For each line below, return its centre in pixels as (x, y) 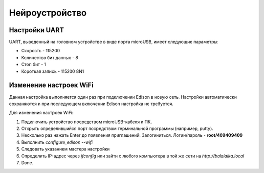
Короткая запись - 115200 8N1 (53, 71)
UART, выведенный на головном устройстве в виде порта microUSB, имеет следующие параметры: (114, 42)
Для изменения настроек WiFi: (41, 113)
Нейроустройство (48, 13)
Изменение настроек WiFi (51, 85)
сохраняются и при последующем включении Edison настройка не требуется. (91, 104)
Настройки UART (37, 30)
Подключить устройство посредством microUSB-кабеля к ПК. (87, 122)
